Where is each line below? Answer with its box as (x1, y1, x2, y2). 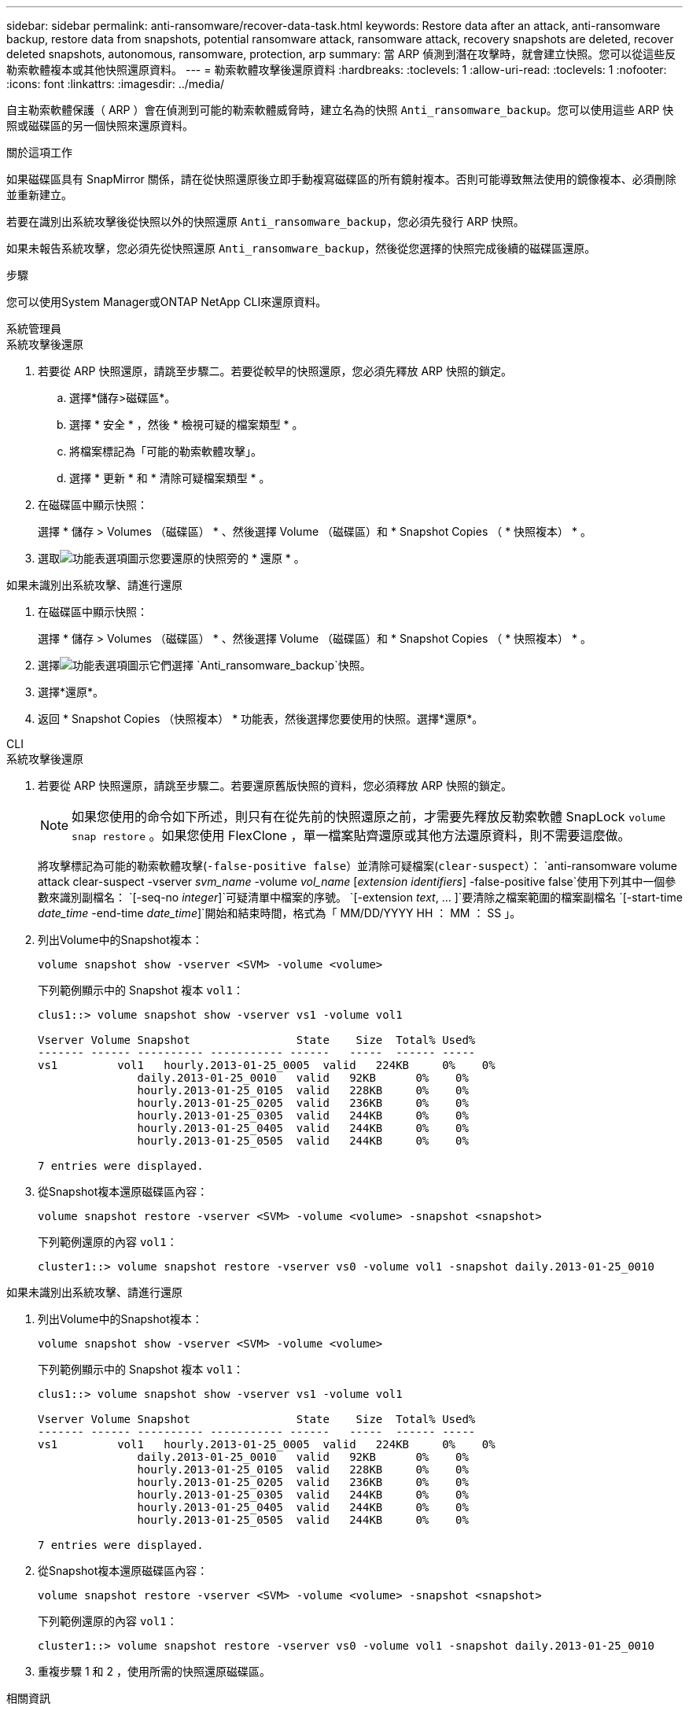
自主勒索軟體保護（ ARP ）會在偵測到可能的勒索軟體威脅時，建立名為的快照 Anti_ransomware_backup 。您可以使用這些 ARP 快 (6, 103, 674, 116)
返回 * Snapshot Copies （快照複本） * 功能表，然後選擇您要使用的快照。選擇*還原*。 (38, 712, 484, 725)
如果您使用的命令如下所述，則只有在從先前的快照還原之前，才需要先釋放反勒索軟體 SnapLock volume (72, 809, 666, 824)
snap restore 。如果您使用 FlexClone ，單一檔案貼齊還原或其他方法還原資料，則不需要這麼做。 (72, 828, 631, 843)
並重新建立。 (6, 188, 72, 201)
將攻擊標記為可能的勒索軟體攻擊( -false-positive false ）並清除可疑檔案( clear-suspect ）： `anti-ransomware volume (38, 859, 677, 872)
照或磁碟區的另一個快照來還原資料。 (6, 119, 193, 132)
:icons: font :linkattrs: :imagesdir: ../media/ (6, 77, 225, 90)
